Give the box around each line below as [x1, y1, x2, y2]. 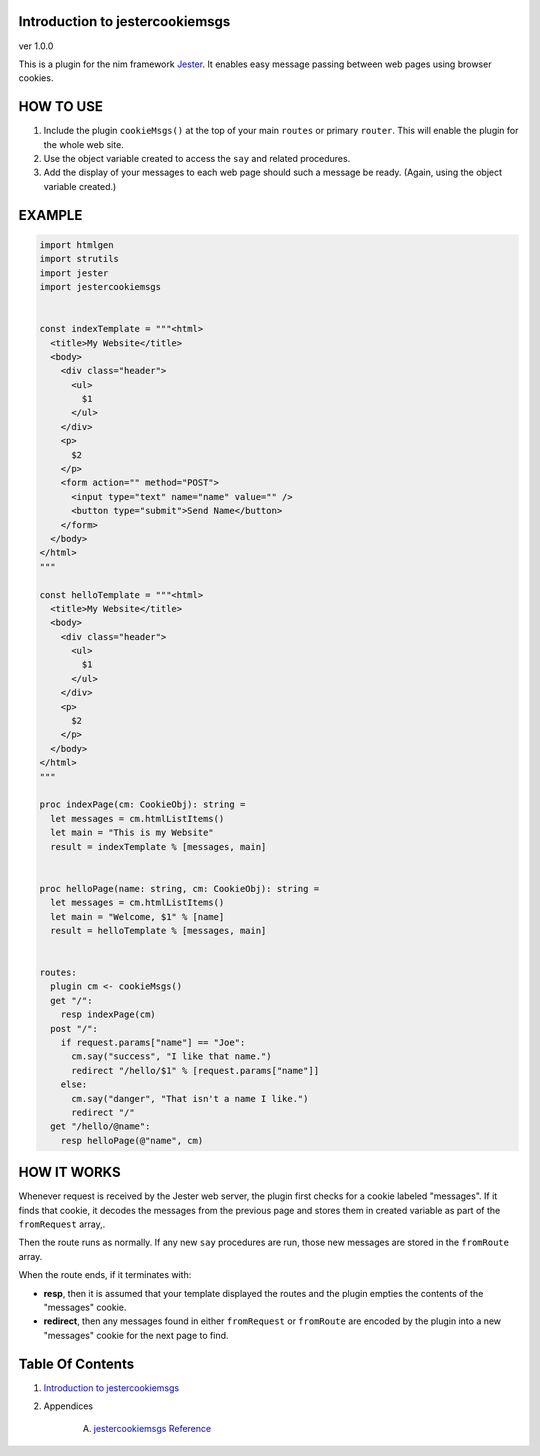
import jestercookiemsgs [39, 281, 162, 292]
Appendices [43, 1400, 94, 1412]
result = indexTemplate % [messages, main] [50, 841, 267, 852]
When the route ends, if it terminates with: [18, 1269, 192, 1281]
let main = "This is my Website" [50, 827, 214, 839]
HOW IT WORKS [18, 1164, 121, 1181]
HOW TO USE [18, 98, 104, 115]
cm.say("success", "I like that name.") [71, 1051, 272, 1062]
